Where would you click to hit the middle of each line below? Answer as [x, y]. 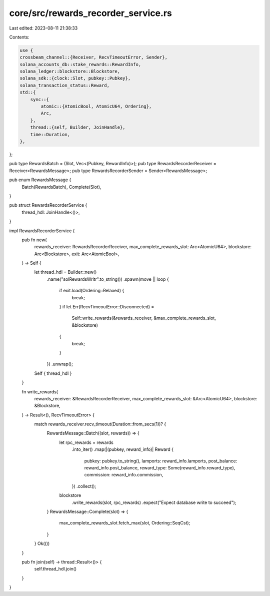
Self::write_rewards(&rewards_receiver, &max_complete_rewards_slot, [144, 318]
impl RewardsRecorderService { [42, 231]
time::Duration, [50, 134]
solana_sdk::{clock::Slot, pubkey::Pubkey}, [75, 78]
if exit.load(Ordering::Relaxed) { [92, 291]
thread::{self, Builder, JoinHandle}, [78, 127]
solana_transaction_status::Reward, [65, 85]
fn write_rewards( [40, 392]
